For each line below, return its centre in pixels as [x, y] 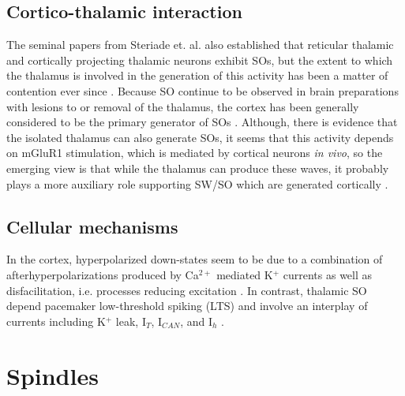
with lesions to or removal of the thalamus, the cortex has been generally [183, 106]
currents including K [56, 321]
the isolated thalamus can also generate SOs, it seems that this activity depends [200, 137]
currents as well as [328, 274]
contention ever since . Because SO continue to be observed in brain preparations [202, 90]
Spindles [52, 375]
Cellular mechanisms [92, 226]
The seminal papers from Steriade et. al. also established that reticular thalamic [200, 45]
